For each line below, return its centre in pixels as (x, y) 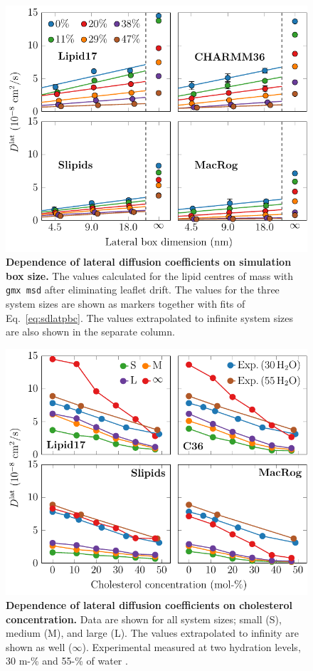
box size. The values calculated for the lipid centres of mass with (150, 275)
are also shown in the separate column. (90, 332)
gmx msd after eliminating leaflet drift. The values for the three (143, 290)
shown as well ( (39, 646)
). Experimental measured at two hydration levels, (191, 646)
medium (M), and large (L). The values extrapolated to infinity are (152, 633)
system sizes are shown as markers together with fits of (126, 303)
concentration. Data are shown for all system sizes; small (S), (144, 619)
